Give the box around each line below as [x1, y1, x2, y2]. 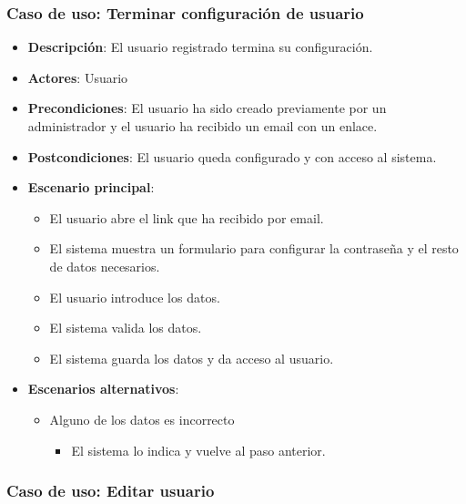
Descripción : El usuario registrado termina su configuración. [27, 37, 373, 57]
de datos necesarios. [49, 256, 160, 275]
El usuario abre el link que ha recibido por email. [49, 208, 324, 227]
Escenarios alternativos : [27, 379, 179, 398]
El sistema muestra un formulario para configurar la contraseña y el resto [49, 239, 459, 258]
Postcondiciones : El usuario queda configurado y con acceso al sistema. [27, 147, 437, 166]
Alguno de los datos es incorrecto [49, 409, 235, 428]
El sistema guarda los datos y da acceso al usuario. [49, 348, 334, 367]
